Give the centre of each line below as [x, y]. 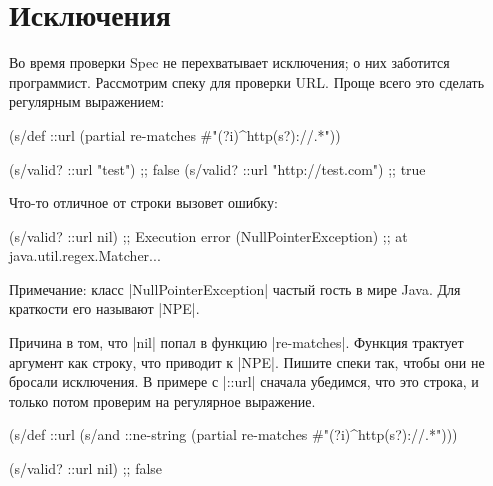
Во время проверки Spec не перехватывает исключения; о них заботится [229, 62]
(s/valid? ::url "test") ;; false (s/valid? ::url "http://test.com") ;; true [217, 168]
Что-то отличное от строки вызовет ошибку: [143, 202]
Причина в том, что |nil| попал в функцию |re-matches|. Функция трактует [236, 342]
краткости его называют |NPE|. [104, 308]
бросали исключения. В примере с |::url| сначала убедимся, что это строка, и [244, 381]
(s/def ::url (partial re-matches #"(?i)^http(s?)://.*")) [175, 134]
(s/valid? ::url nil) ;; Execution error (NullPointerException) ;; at [208, 235]
